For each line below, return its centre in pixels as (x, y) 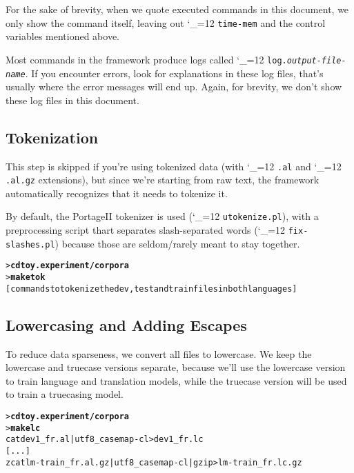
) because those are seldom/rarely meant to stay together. (177, 243)
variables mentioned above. (63, 36)
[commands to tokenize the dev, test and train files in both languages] (151, 289)
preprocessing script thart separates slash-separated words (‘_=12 (146, 230)
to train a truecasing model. (65, 394)
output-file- (316, 60)
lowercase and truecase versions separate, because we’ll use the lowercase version (176, 367)
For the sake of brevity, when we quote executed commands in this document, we (177, 9)
